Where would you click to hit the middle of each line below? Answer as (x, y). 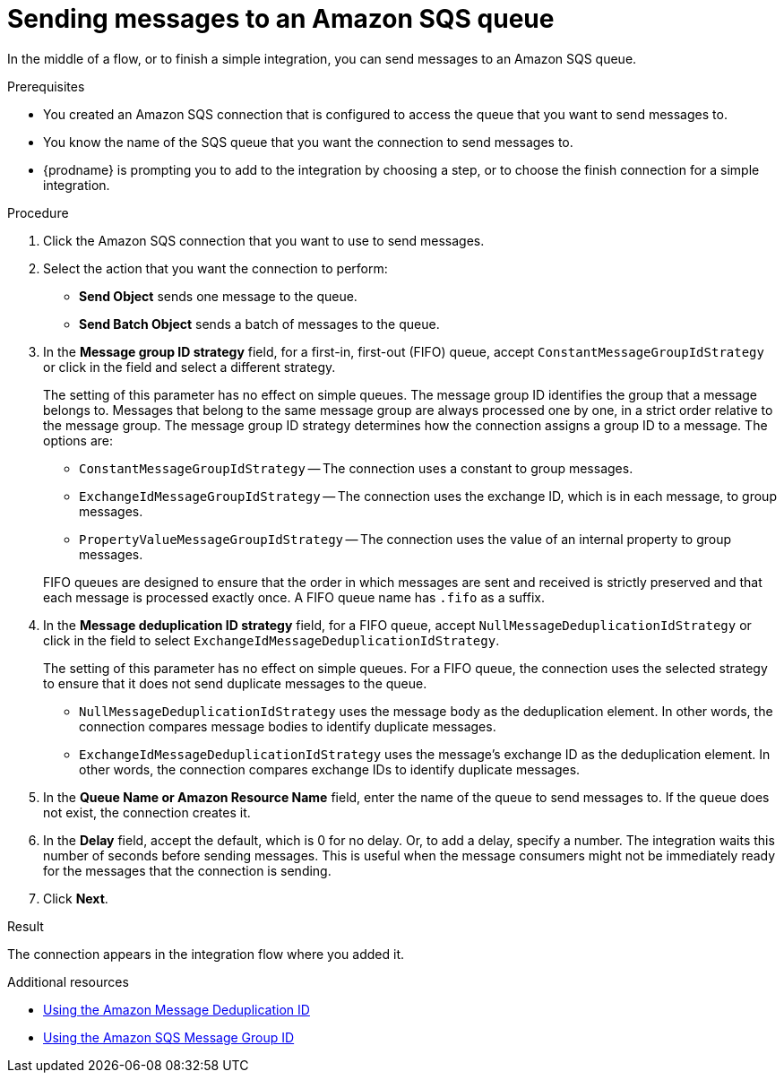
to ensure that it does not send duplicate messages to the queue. (235, 683)
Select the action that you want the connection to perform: (215, 268)
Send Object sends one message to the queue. (218, 296)
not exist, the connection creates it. (147, 812)
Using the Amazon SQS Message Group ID (169, 1037)
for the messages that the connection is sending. (187, 870)
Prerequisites (46, 86)
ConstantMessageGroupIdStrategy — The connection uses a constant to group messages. (356, 468)
